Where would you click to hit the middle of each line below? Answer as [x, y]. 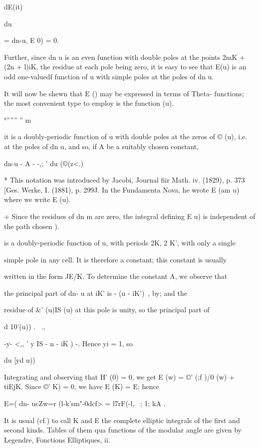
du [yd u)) [20, 360]
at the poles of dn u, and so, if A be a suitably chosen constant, [102, 146]
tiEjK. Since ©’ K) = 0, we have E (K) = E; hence [82, 386]
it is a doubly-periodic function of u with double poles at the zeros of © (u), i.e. [126, 136]
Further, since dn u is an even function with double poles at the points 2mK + [125, 57]
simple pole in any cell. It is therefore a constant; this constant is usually [116, 259]
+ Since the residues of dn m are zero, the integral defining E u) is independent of [130, 216]
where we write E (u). [37, 199]
